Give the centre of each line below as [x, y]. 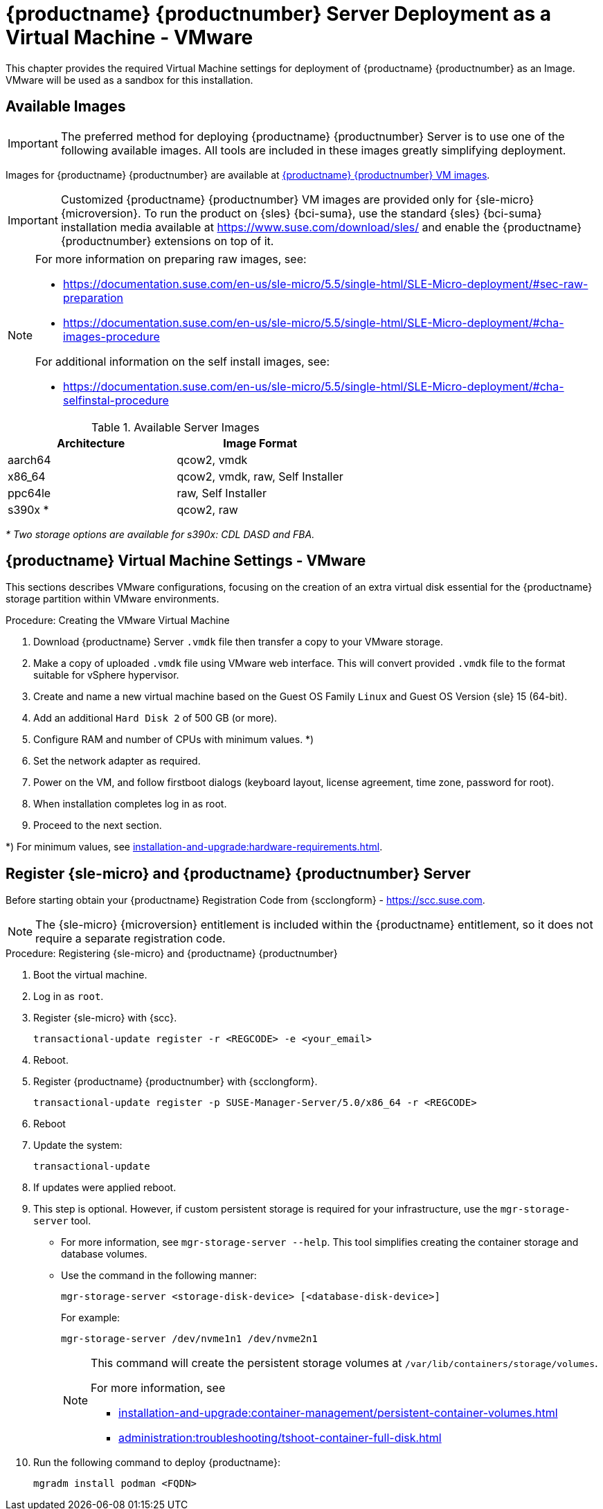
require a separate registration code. [130, 939]
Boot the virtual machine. [90, 975]
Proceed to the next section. [98, 825]
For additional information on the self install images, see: [183, 361]
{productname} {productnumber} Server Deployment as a [279, 14]
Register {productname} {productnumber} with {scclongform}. [175, 1082]
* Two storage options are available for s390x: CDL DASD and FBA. [160, 534]
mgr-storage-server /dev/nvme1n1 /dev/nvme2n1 [189, 1339]
